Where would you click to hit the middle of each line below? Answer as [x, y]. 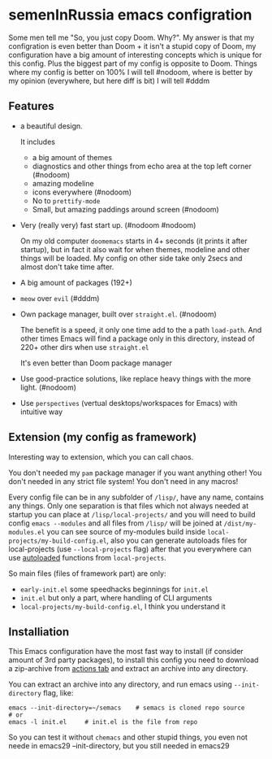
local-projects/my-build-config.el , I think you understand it [123, 606]
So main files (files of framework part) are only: [87, 573]
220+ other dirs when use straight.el [84, 347]
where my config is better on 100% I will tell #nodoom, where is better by [131, 72]
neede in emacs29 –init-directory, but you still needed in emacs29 [119, 746]
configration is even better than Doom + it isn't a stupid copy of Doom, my [132, 46]
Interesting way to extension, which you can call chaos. [101, 456]
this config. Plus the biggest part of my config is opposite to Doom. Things [133, 63]
